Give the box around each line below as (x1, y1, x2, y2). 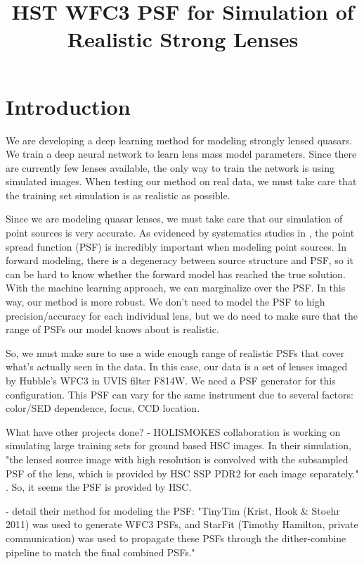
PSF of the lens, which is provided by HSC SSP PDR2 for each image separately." (6, 465, 359, 480)
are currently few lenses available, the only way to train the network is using (6, 160, 334, 175)
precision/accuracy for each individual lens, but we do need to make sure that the (6, 308, 358, 322)
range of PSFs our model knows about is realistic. (6, 322, 219, 337)
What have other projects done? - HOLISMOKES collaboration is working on (6, 424, 341, 439)
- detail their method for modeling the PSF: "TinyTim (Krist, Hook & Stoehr (6, 503, 340, 518)
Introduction (6, 92, 131, 120)
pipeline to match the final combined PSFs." (6, 544, 195, 559)
